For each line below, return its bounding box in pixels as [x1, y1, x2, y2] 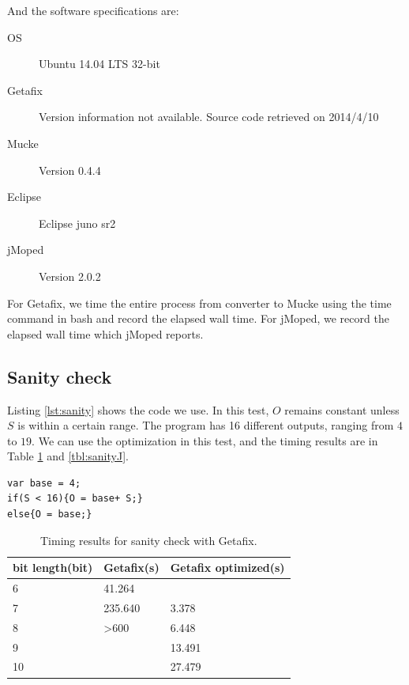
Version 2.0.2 [39, 267, 101, 284]
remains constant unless [284, 401, 400, 418]
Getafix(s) [103, 559, 159, 576]
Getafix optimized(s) [170, 559, 285, 576]
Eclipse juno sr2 [39, 214, 116, 231]
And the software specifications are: [7, 2, 179, 18]
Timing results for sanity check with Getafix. [40, 532, 257, 548]
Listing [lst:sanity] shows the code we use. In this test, [7, 401, 269, 418]
